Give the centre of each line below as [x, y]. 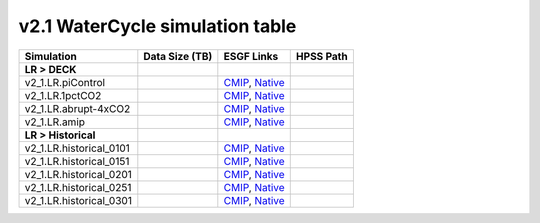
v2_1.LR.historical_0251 [78, 187]
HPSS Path [322, 56]
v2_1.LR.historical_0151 [77, 161]
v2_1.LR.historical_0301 [78, 200]
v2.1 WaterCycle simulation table [157, 26]
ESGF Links [251, 56]
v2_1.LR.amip [54, 122]
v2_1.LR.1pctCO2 [63, 95]
